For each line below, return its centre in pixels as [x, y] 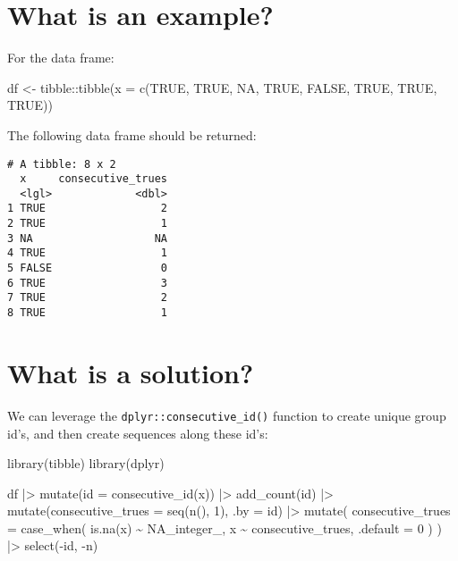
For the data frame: [61, 58]
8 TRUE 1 [87, 313]
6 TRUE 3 [87, 283]
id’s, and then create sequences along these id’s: [138, 433]
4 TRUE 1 [87, 253]
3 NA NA [87, 238]
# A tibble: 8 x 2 [62, 164]
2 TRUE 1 [87, 224]
